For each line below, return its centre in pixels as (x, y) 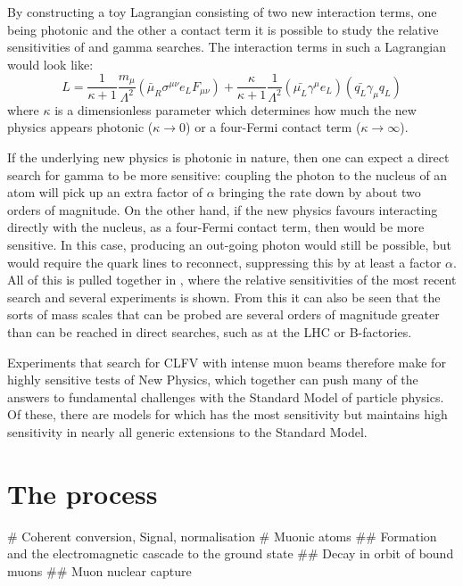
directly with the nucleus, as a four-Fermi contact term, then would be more (216, 227)
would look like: (50, 64)
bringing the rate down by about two (320, 192)
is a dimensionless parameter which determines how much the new (236, 109)
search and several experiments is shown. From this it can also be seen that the (224, 297)
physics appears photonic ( (80, 127)
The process (83, 493)
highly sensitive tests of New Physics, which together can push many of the (213, 380)
